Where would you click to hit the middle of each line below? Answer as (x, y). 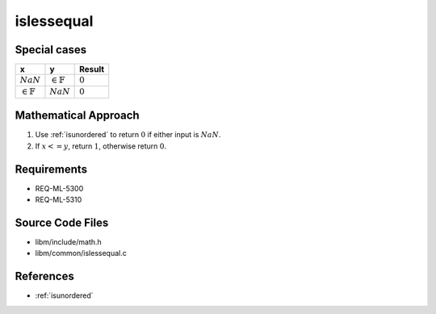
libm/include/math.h (69, 241)
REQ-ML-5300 (59, 188)
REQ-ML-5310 (59, 200)
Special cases (51, 50)
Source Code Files (62, 222)
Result (92, 69)
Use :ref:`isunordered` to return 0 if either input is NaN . (128, 135)
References (44, 276)
